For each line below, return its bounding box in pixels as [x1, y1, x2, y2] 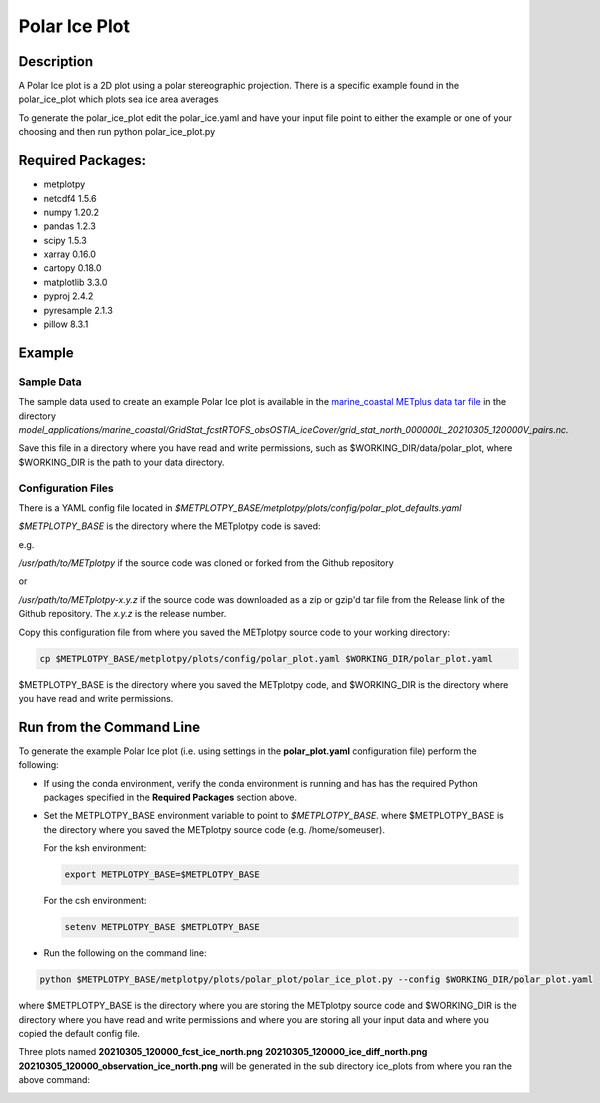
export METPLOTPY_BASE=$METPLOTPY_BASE [64, 869, 260, 880]
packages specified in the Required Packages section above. [43, 791, 297, 804]
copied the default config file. [18, 1027, 140, 1039]
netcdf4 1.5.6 [43, 192, 97, 204]
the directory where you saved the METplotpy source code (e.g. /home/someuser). [43, 823, 385, 835]
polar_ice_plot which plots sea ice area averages [18, 93, 219, 105]
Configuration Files [18, 481, 114, 495]
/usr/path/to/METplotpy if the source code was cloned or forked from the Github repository [18, 557, 394, 569]
